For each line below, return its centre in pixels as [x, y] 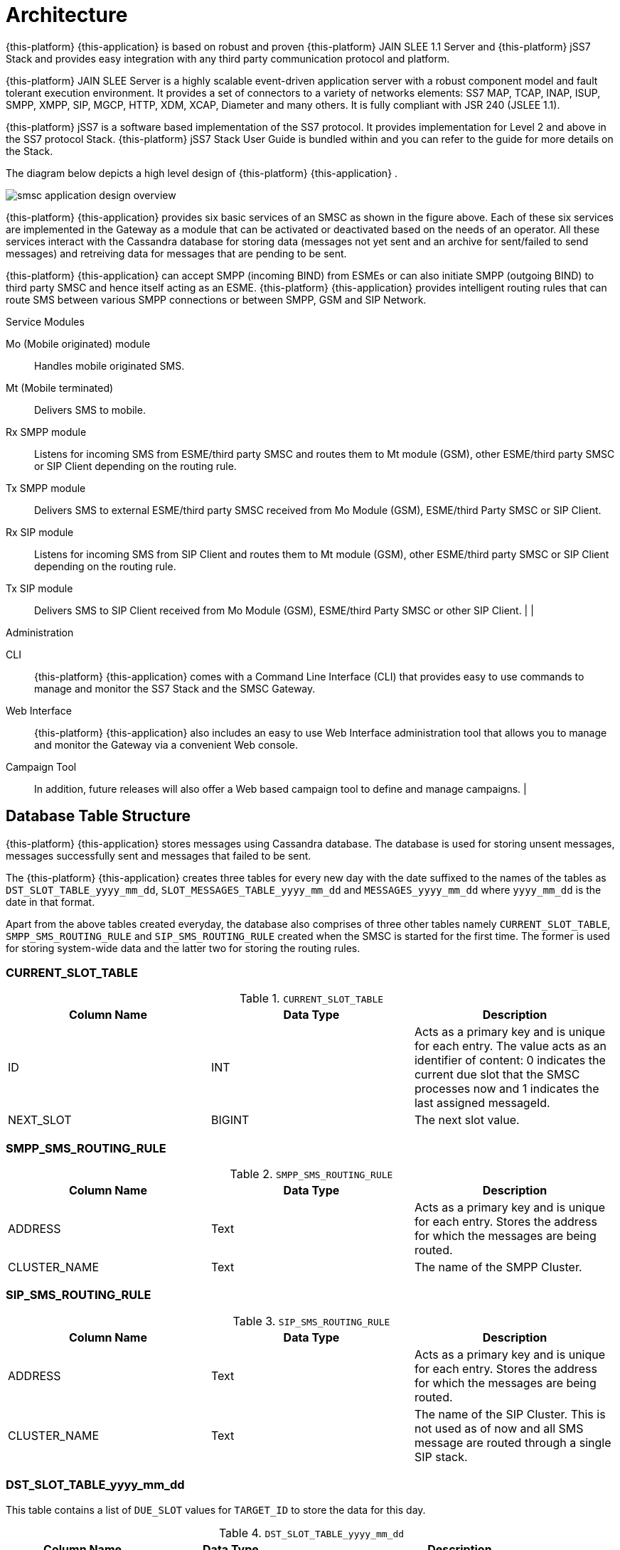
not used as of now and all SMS [499, 1428]
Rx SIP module [40, 532]
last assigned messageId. [482, 1103]
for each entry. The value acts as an [510, 1046]
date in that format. [50, 902]
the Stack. [30, 151]
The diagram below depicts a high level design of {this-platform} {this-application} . [202, 173]
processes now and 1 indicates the [507, 1089]
